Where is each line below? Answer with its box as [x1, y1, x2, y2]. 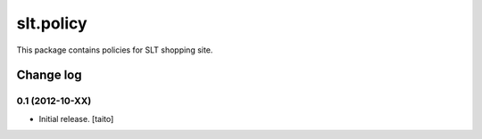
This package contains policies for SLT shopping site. [16, 45, 213, 55]
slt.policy [16, 13, 88, 33]
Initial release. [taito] [38, 113, 114, 124]
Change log [16, 68, 82, 83]
